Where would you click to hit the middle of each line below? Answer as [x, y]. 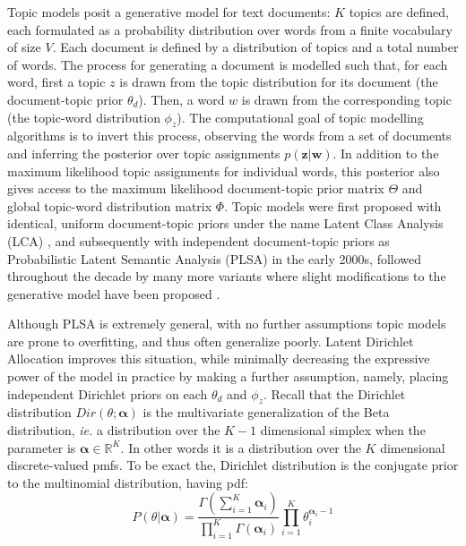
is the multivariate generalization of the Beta [266, 412]
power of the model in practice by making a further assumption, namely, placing [228, 376]
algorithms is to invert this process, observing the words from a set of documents [229, 136]
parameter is [42, 447]
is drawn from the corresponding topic [346, 99]
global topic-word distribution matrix [110, 205]
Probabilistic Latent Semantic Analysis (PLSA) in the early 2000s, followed [215, 258]
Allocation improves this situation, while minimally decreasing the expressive [219, 358]
